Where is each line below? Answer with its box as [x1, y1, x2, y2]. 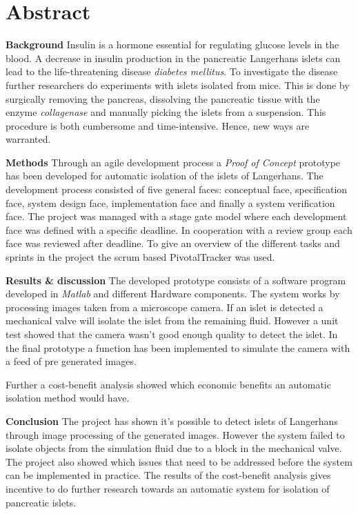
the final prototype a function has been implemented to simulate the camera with [6, 340, 350, 355]
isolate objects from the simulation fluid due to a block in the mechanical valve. [6, 441, 342, 455]
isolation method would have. [6, 391, 130, 405]
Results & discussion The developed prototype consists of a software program [6, 273, 346, 287]
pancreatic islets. [6, 495, 77, 509]
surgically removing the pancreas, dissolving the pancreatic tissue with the [6, 91, 320, 106]
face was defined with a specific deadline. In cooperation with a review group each [6, 222, 352, 237]
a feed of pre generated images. [6, 354, 137, 368]
